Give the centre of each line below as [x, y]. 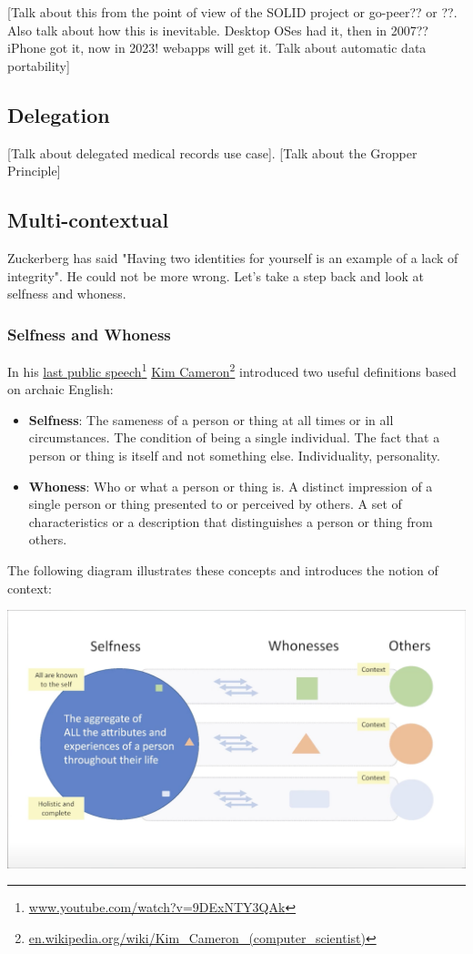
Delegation [59, 114]
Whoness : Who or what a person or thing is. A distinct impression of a [231, 486]
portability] [39, 65]
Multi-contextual [88, 220]
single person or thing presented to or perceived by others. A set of [215, 504]
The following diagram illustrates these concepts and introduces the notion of [223, 569]
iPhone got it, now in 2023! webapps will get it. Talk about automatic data [217, 48]
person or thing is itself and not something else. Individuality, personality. [234, 455]
